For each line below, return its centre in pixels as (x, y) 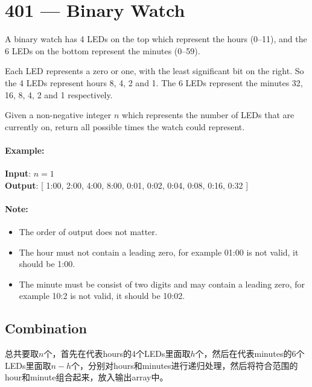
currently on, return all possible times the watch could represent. (125, 126)
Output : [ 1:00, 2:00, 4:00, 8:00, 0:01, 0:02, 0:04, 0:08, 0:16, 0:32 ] (127, 185)
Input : (18, 173)
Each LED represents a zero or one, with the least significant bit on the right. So (154, 71)
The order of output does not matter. (88, 232)
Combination (46, 328)
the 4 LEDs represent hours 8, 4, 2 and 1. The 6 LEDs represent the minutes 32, (154, 82)
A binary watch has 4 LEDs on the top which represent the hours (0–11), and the (156, 39)
